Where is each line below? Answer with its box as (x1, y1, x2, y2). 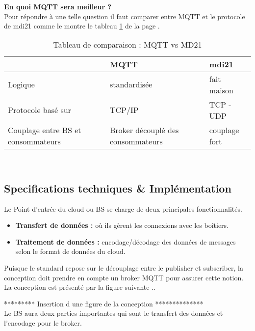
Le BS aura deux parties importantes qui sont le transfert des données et (4, 308, 223, 318)
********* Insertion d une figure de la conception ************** (4, 298, 204, 308)
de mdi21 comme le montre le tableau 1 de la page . (4, 21, 160, 31)
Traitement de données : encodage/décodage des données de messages (15, 236, 236, 247)
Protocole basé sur (8, 104, 71, 116)
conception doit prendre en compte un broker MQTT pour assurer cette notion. (4, 272, 244, 282)
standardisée (109, 79, 153, 90)
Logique (8, 79, 35, 90)
